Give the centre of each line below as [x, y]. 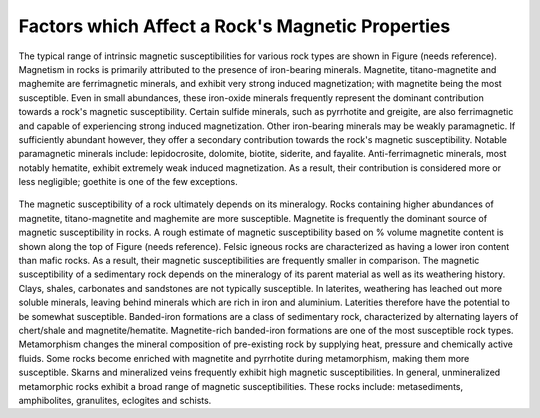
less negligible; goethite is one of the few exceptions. [128, 182]
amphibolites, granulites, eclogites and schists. [115, 400]
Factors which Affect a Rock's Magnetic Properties [234, 26]
